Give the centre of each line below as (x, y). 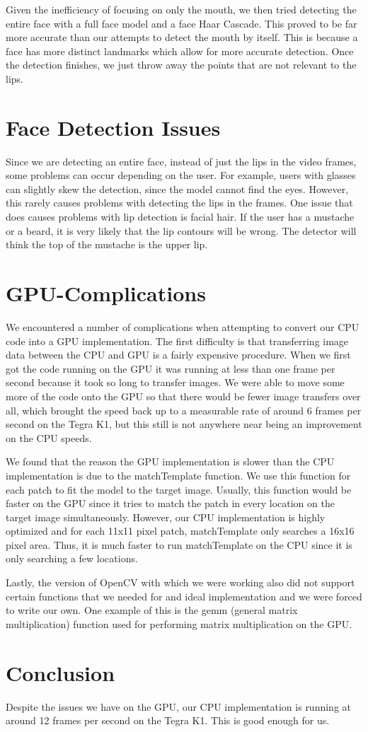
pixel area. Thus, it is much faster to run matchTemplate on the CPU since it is (179, 544)
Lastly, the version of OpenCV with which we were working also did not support (180, 582)
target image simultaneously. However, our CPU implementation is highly (166, 517)
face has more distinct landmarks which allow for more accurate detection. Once (180, 51)
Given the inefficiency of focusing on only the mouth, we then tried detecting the (181, 9)
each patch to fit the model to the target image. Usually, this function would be (179, 489)
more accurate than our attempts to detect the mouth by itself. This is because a (182, 37)
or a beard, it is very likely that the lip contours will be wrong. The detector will (181, 230)
